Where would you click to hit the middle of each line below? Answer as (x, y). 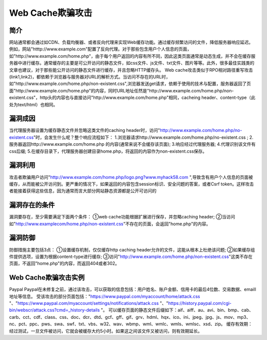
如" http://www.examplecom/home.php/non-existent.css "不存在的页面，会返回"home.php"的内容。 (110, 224)
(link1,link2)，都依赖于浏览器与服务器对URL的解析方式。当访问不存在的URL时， (90, 77)
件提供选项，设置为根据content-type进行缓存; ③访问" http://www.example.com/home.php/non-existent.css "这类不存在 (131, 256)
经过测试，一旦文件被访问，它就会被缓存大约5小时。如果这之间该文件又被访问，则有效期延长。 (106, 331)
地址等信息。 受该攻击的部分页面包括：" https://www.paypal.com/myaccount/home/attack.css (105, 296)
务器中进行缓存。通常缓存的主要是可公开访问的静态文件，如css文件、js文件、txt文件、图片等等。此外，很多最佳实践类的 (132, 63)
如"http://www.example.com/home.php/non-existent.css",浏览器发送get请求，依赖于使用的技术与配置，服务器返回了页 (130, 84)
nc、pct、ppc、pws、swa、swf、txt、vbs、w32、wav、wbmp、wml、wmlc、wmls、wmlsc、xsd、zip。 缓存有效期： (131, 324)
